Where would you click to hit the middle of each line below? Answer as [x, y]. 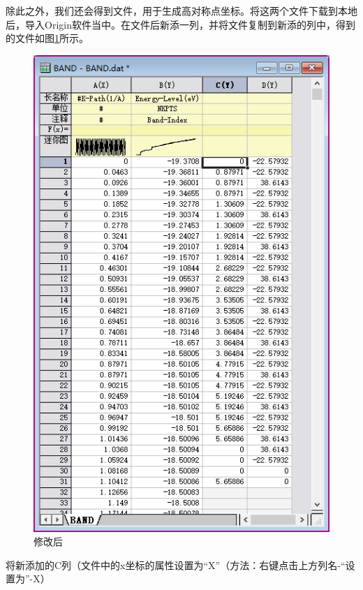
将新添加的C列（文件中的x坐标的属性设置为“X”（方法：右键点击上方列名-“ [176, 565]
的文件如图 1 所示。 [47, 38]
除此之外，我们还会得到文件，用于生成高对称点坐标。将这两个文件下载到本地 [181, 10]
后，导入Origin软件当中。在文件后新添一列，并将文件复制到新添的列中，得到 [180, 24]
